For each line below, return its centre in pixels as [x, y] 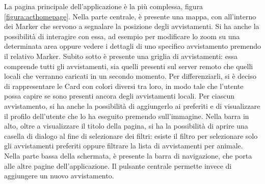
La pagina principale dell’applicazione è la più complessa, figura [104, 6]
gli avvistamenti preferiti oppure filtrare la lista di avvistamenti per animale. [124, 146]
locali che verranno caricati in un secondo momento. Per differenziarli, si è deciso [130, 76]
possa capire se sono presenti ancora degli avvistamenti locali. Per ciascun [119, 96]
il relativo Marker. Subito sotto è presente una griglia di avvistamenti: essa [121, 56]
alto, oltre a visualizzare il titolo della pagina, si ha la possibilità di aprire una [126, 126]
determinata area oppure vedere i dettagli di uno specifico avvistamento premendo [132, 46]
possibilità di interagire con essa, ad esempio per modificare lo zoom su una [122, 36]
